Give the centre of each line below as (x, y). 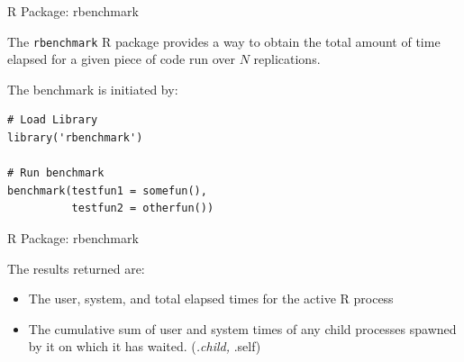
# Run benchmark (56, 173)
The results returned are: (76, 268)
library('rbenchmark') (75, 138)
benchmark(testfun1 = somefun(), (107, 190)
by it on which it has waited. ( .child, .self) (145, 346)
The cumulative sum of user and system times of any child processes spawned (242, 328)
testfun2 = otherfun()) (143, 208)
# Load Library (53, 120)
